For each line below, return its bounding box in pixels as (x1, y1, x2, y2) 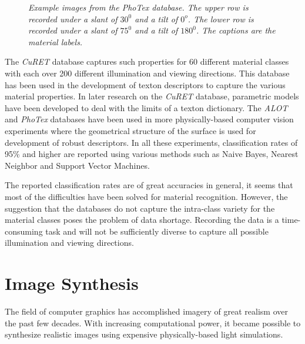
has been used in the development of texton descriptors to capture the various (5, 78, 286, 91)
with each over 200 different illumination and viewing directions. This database (5, 66, 290, 79)
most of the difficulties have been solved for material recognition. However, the (5, 190, 288, 202)
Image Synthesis (5, 271, 139, 295)
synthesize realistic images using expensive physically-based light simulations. (5, 328, 283, 340)
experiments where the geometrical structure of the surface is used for (5, 124, 256, 136)
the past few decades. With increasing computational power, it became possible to (5, 316, 301, 329)
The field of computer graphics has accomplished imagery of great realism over (5, 305, 288, 317)
